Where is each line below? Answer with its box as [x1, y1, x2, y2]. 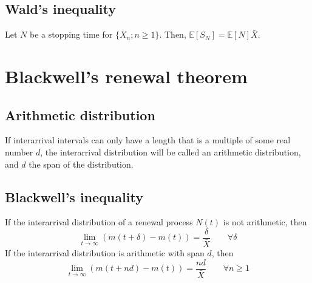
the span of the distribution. [29, 157, 134, 170]
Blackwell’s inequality [5, 187, 143, 206]
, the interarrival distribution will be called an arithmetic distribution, [40, 145, 301, 158]
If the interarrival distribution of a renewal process [5, 216, 193, 228]
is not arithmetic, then [223, 216, 307, 228]
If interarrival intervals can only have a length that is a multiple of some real [5, 134, 291, 146]
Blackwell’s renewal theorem [5, 63, 248, 88]
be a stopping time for [29, 28, 113, 41]
